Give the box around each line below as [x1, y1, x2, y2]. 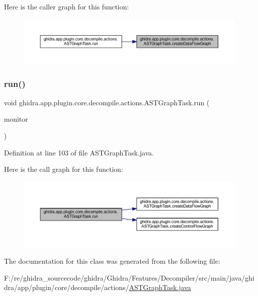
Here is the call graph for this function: [4, 164, 123, 174]
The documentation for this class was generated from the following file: [4, 256, 220, 266]
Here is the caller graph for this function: [4, 1, 129, 11]
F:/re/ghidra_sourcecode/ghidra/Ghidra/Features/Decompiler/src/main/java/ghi [4, 272, 255, 283]
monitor [4, 114, 28, 124]
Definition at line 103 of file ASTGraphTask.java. [4, 147, 154, 157]
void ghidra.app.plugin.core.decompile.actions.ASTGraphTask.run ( [4, 97, 210, 107]
